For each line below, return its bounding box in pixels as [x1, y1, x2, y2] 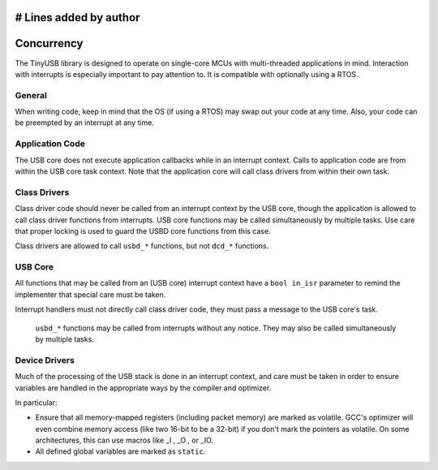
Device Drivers [15, 354, 75, 365]
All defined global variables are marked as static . [35, 446, 206, 456]
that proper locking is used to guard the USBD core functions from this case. [15, 226, 271, 235]
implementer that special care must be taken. [15, 289, 166, 300]
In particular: [15, 398, 58, 407]
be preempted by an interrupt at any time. [15, 118, 154, 127]
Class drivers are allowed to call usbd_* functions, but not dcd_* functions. [15, 241, 269, 251]
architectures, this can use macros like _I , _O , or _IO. [35, 435, 214, 446]
